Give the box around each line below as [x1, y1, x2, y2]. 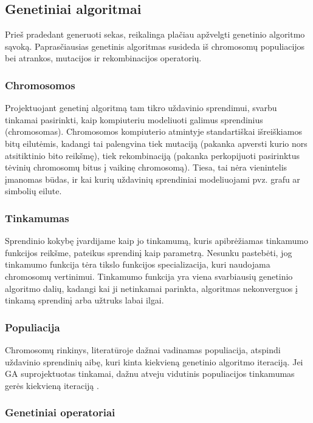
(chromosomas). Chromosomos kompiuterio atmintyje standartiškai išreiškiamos [5, 125, 302, 138]
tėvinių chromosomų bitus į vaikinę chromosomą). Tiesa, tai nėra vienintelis [5, 161, 287, 174]
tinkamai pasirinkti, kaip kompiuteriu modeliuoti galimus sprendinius [5, 113, 263, 126]
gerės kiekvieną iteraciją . [5, 379, 99, 391]
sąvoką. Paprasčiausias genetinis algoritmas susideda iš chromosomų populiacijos [5, 39, 305, 52]
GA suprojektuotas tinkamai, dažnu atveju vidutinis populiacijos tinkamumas [5, 367, 295, 380]
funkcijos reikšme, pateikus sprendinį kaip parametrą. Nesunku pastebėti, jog [5, 246, 292, 259]
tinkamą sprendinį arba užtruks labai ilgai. [5, 294, 164, 306]
